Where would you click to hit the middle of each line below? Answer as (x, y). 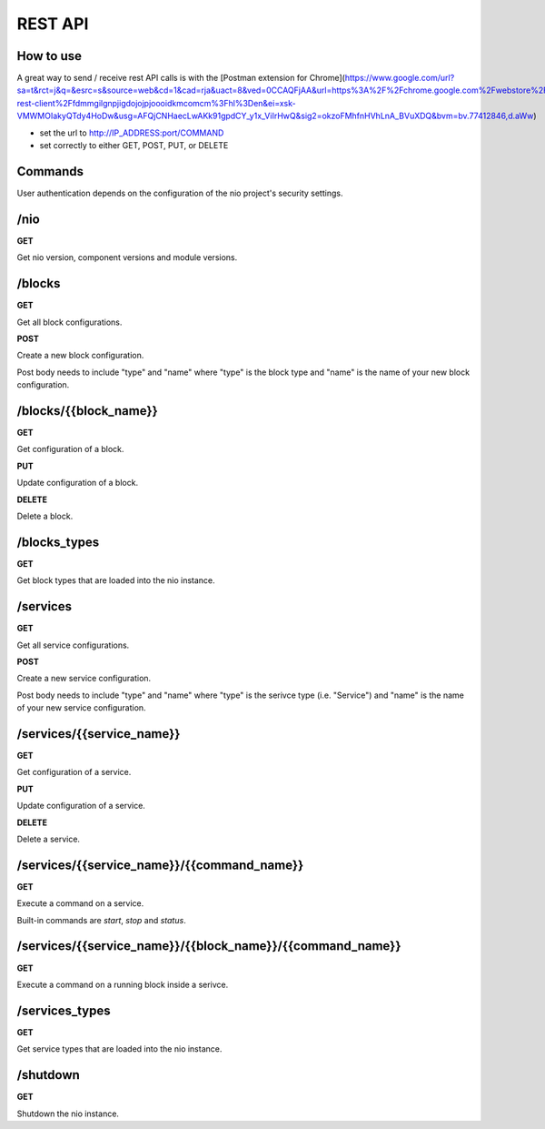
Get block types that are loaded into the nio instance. (116, 580)
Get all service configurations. (73, 645)
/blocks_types (58, 542)
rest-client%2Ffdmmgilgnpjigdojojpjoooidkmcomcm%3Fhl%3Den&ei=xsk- (156, 103)
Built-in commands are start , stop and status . (101, 920)
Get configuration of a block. (70, 449)
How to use (49, 56)
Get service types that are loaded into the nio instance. (119, 1049)
